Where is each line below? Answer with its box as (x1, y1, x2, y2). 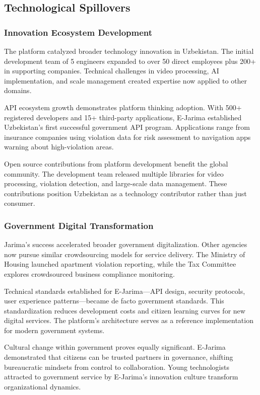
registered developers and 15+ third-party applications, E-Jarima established (4, 112, 242, 122)
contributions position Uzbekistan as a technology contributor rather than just (4, 188, 247, 198)
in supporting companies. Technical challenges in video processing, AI (4, 65, 219, 76)
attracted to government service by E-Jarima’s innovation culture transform (4, 371, 238, 382)
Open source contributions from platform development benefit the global (4, 158, 228, 169)
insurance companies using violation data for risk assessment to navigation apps (4, 131, 251, 142)
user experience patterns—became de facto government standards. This (4, 295, 224, 306)
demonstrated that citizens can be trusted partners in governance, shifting (4, 352, 233, 362)
